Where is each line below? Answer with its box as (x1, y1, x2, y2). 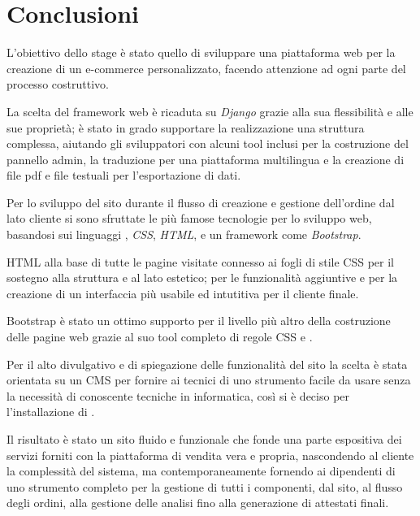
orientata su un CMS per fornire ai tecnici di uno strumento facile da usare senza (6, 371, 411, 388)
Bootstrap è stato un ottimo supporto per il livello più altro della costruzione (6, 312, 391, 329)
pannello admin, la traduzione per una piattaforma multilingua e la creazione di (6, 150, 405, 167)
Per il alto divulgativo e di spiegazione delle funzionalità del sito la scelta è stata (6, 355, 408, 372)
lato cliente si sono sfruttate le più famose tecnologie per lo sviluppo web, (6, 210, 372, 227)
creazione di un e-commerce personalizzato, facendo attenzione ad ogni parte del (6, 59, 406, 76)
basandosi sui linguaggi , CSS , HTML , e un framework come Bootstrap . (6, 226, 362, 243)
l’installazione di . (6, 403, 95, 420)
